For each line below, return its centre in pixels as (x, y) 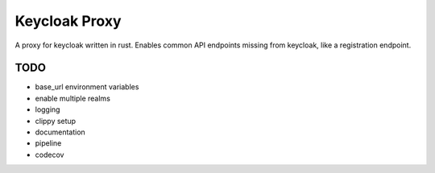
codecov (50, 154)
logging (48, 109)
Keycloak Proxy (68, 21)
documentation (60, 132)
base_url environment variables (87, 87)
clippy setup (56, 121)
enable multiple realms (72, 98)
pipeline (48, 143)
